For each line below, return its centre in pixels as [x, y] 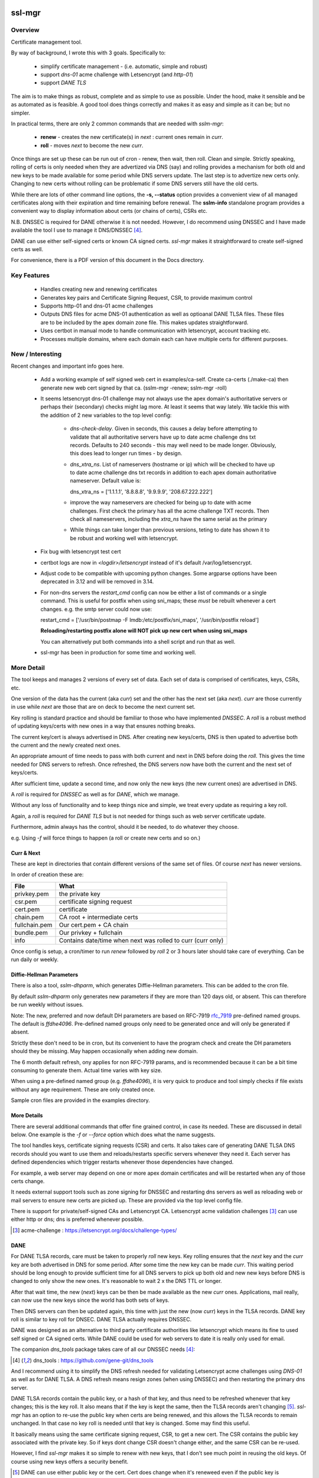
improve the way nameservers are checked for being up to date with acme [161, 503]
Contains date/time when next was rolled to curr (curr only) [141, 940]
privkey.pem [32, 894]
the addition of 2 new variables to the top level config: [106, 415]
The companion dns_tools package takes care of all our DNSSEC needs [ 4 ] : [103, 1349]
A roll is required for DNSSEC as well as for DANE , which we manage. [95, 794]
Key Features [30, 275]
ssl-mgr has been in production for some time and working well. [118, 653]
